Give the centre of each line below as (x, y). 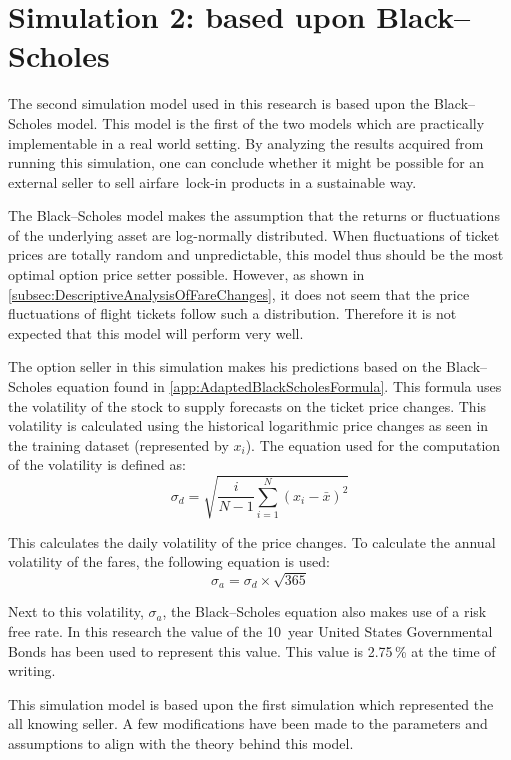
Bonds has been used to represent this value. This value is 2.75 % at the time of (252, 650)
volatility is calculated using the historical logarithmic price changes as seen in (248, 425)
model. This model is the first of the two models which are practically (270, 122)
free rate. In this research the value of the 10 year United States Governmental (250, 630)
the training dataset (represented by (118, 444)
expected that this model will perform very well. (156, 332)
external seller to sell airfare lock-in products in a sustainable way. (212, 181)
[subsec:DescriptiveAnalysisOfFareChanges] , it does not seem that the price (239, 293)
